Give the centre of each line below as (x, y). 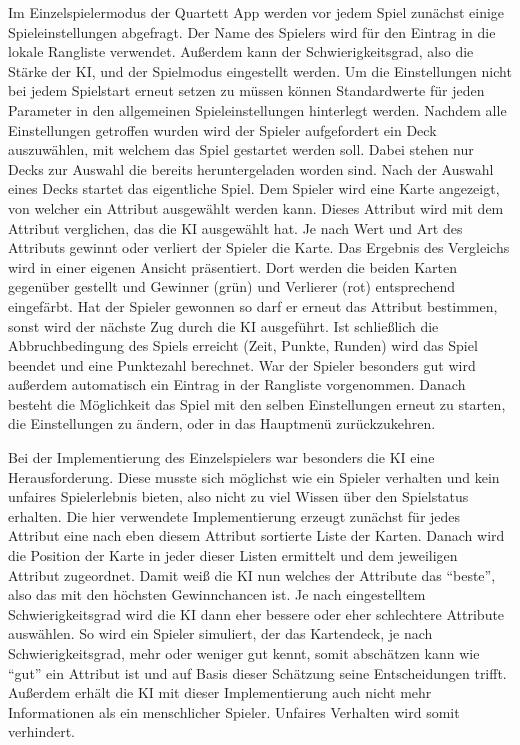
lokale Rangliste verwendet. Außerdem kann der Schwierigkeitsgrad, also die (241, 51)
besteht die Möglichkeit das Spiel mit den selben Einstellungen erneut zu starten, (257, 403)
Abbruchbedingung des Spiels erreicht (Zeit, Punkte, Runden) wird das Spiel (243, 345)
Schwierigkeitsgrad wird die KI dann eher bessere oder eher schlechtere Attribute (256, 613)
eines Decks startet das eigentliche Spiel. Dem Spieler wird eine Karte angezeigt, (254, 188)
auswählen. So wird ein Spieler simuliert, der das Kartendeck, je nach (220, 633)
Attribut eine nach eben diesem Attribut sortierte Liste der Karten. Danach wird (256, 535)
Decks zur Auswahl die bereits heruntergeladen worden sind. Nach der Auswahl (251, 168)
